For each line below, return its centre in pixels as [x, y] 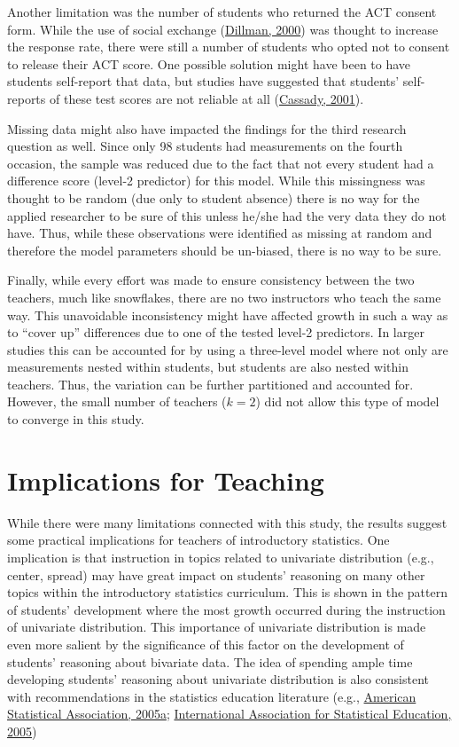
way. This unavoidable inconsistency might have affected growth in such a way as [228, 315]
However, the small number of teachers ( [117, 401]
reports [27, 98]
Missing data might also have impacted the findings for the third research [207, 128]
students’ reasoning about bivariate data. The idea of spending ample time [210, 661]
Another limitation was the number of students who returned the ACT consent [222, 12]
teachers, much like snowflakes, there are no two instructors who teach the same [224, 297]
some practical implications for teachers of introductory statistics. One [198, 540]
